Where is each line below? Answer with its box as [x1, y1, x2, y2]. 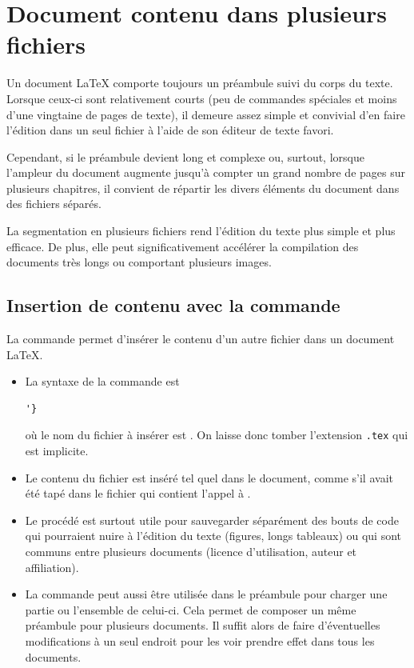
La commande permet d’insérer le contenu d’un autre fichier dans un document [6, 330, 395, 347]
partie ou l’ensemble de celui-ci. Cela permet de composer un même [25, 601, 356, 618]
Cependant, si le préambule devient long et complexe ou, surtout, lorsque [6, 148, 364, 165]
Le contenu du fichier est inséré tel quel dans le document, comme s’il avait [25, 469, 393, 486]
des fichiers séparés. [6, 195, 102, 212]
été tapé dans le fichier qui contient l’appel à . [25, 485, 251, 502]
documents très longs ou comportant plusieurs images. [6, 254, 272, 270]
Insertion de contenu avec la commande [6, 293, 340, 318]
